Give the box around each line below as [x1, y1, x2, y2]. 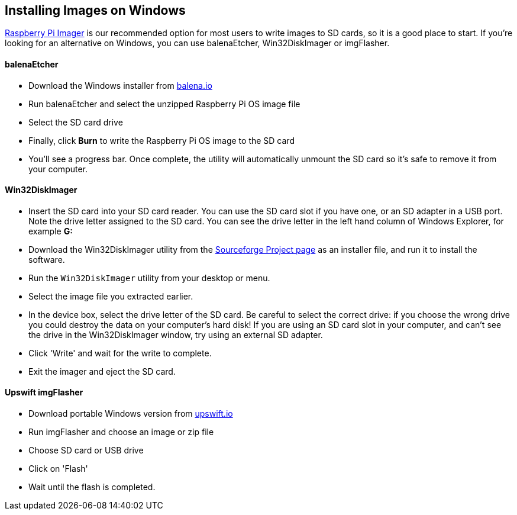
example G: [28, 226, 73, 236]
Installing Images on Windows [5, 3, 186, 18]
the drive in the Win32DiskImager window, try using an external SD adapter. [28, 329, 323, 340]
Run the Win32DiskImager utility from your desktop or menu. [28, 272, 270, 283]
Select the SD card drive [28, 117, 123, 127]
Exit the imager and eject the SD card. [28, 366, 176, 376]
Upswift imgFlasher [5, 387, 83, 398]
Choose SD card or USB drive [28, 445, 144, 456]
